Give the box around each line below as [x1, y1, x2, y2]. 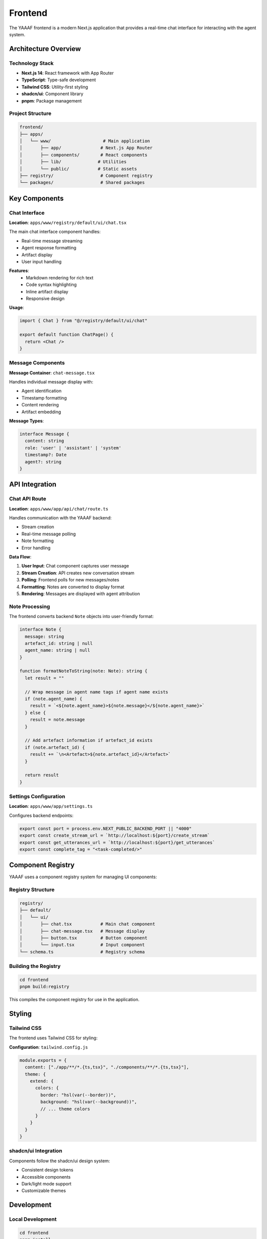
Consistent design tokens [21, 1167, 74, 1173]
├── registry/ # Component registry [19, 172, 153, 178]
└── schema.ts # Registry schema [19, 949, 145, 955]
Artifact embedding [21, 409, 61, 415]
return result [25, 772, 59, 778]
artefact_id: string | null [25, 640, 93, 646]
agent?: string [25, 459, 62, 464]
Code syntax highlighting [26, 282, 77, 287]
